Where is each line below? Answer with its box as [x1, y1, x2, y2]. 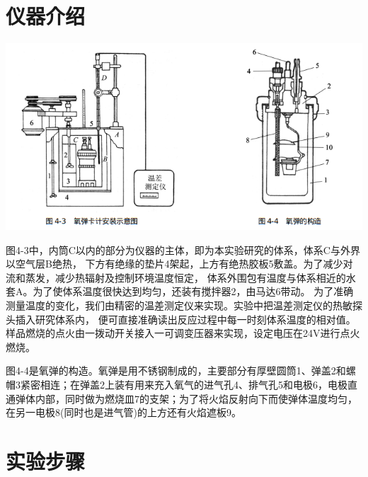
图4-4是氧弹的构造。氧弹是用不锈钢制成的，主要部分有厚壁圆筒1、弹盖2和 [6, 363, 346, 378]
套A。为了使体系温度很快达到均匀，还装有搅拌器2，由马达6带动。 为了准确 [6, 284, 354, 299]
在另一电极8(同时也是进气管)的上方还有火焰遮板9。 [6, 405, 241, 420]
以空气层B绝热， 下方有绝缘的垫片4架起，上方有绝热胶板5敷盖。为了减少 [6, 256, 343, 271]
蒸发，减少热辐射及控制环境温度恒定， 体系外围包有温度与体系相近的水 [25, 270, 356, 285]
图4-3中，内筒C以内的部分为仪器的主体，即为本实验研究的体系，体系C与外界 [6, 242, 360, 257]
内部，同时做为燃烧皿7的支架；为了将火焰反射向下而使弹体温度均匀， [35, 391, 357, 406]
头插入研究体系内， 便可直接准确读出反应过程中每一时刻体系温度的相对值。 [6, 311, 356, 326]
